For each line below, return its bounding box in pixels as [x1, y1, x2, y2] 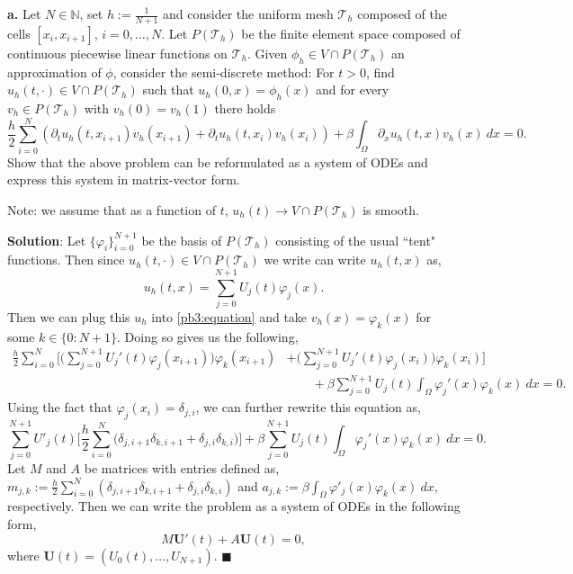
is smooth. [363, 200, 419, 219]
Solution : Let [7, 230, 86, 249]
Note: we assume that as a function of [7, 200, 216, 219]
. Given [246, 43, 288, 62]
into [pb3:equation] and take [151, 308, 308, 327]
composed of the [357, 4, 447, 22]
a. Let [7, 4, 41, 22]
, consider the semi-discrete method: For [112, 62, 335, 81]
